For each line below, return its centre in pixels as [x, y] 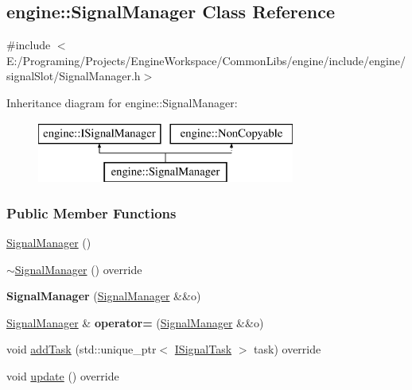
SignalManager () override [78, 269]
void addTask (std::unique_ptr [82, 349]
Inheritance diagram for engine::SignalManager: [122, 102]
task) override [288, 349]
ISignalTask [203, 349]
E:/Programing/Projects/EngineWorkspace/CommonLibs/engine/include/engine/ [206, 60]
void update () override [63, 375]
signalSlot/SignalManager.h [74, 76]
